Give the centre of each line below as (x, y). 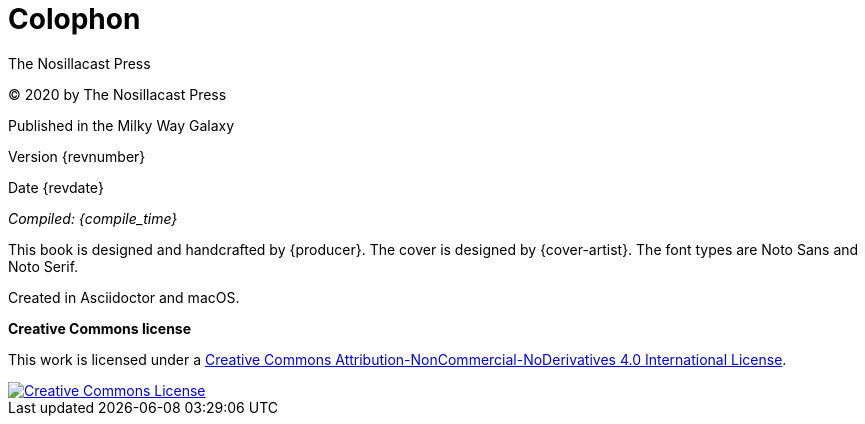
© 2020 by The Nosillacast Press (117, 94)
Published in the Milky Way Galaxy (121, 125)
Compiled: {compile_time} (93, 218)
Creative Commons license (100, 328)
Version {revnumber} (77, 156)
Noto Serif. (43, 266)
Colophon (74, 19)
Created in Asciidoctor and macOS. (124, 297)
